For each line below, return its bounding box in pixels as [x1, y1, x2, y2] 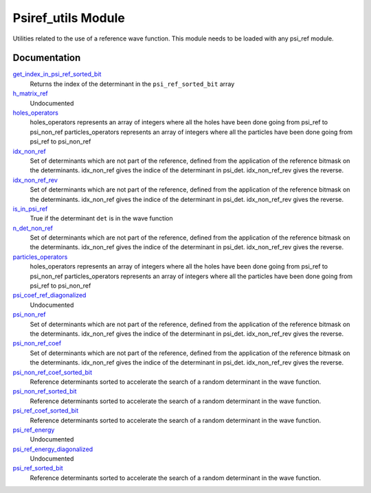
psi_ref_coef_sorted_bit [12, 406, 79, 415]
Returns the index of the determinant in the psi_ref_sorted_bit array [30, 80, 235, 88]
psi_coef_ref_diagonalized [12, 291, 87, 299]
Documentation [12, 52, 81, 64]
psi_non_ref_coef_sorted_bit [12, 368, 93, 376]
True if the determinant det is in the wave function [30, 214, 173, 222]
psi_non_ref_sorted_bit [12, 387, 77, 395]
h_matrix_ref [12, 89, 48, 98]
